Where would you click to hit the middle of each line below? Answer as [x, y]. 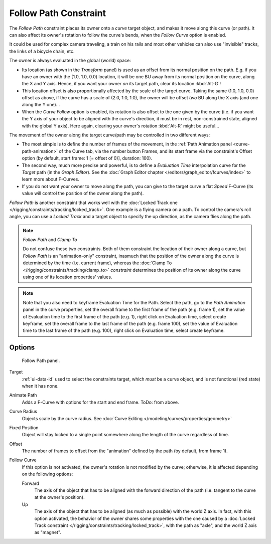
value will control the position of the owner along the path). [83, 194]
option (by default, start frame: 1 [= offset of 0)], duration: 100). [87, 158]
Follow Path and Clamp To [50, 240]
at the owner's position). [59, 497]
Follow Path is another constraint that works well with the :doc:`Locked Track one [93, 203]
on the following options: [47, 474]
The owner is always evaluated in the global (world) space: [70, 61]
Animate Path [23, 395]
